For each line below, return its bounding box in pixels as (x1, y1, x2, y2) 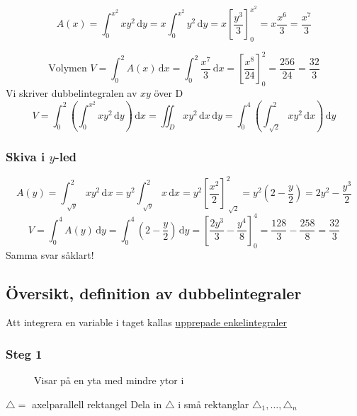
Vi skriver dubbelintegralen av (6, 86, 137, 100)
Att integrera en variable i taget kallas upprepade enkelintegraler (6, 315, 287, 330)
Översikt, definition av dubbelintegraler (6, 282, 302, 304)
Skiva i (6, 147, 45, 165)
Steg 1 (6, 345, 42, 362)
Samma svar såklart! (6, 247, 94, 262)
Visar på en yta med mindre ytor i (34, 373, 184, 388)
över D (154, 86, 183, 100)
